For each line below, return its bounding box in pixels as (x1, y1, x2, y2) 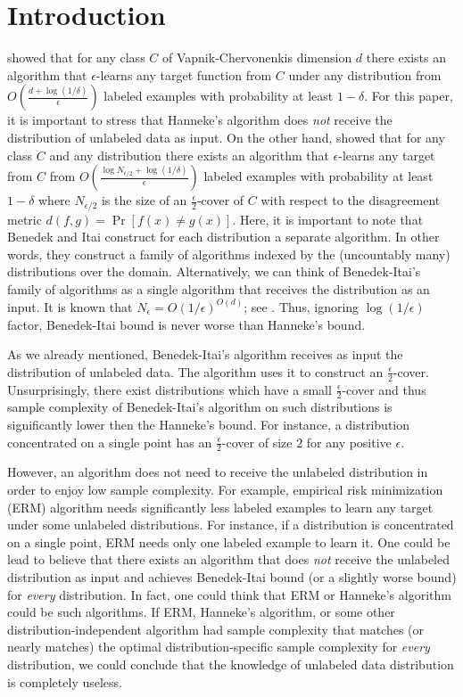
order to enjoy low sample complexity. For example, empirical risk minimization (7, 480, 443, 498)
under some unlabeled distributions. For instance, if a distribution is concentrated (7, 515, 454, 534)
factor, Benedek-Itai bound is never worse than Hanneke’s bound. (7, 315, 366, 333)
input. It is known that (7, 297, 133, 316)
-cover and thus (342, 380, 426, 398)
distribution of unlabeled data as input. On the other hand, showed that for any (7, 127, 445, 146)
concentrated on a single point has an (7, 432, 212, 451)
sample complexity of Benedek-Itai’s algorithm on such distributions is (7, 398, 393, 416)
